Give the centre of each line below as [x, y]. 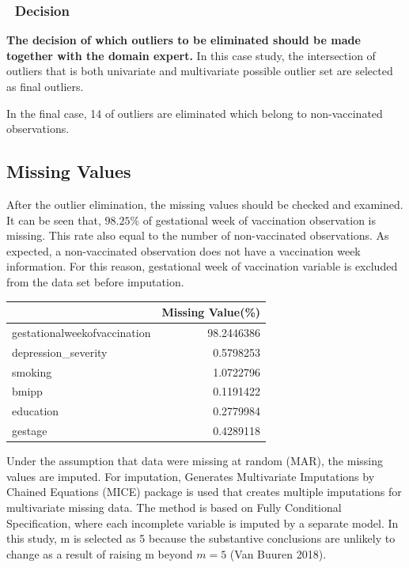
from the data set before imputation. [95, 281]
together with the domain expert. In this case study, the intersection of [191, 55]
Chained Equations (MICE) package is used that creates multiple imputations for [204, 492]
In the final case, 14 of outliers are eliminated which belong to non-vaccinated [195, 113]
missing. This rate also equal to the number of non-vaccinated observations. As [198, 235]
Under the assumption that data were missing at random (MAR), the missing [195, 461]
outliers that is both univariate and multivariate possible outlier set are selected [200, 71]
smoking [32, 371]
